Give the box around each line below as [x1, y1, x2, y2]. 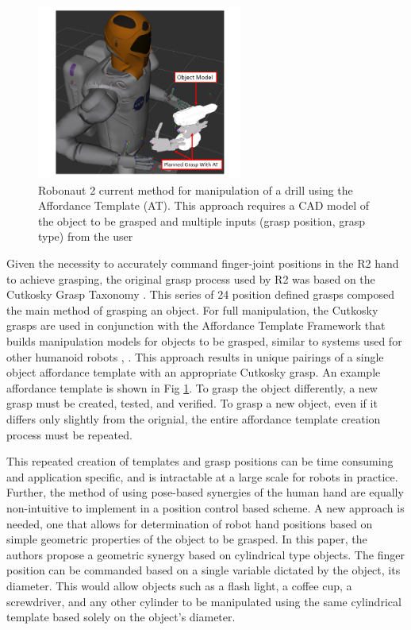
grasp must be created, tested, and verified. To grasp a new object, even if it [6, 395, 378, 412]
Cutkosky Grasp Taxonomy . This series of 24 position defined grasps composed [6, 286, 394, 303]
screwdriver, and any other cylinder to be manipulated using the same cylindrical [6, 593, 401, 609]
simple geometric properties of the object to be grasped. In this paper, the [6, 531, 367, 547]
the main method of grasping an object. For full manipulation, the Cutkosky [6, 301, 378, 318]
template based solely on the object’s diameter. [6, 609, 236, 625]
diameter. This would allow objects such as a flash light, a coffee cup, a [6, 577, 352, 593]
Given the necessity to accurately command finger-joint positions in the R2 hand [6, 255, 399, 272]
